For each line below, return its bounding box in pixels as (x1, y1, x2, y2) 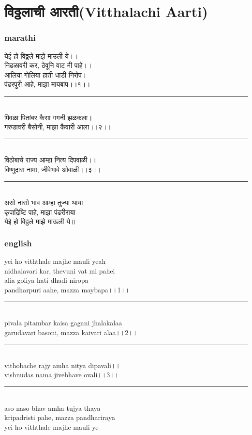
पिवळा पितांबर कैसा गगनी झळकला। (4, 112, 92, 122)
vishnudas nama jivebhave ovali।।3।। (4, 370, 119, 380)
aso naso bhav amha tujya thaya (4, 403, 101, 413)
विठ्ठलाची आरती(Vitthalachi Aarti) (4, 1, 208, 21)
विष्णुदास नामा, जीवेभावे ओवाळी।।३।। (4, 164, 101, 174)
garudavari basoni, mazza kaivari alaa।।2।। (4, 327, 138, 337)
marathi (4, 32, 36, 44)
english (4, 237, 32, 249)
